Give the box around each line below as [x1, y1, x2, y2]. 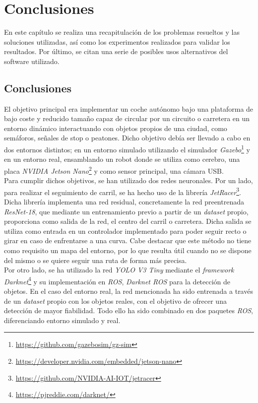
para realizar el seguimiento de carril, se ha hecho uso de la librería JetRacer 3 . [4, 185, 241, 197]
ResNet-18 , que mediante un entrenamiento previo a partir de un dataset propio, [4, 206, 249, 216]
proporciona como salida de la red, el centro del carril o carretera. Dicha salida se [4, 216, 252, 226]
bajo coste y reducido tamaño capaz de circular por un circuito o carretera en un [4, 113, 250, 124]
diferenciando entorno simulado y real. [4, 315, 121, 325]
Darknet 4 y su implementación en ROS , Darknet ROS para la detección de [4, 274, 231, 286]
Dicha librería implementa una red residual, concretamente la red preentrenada [4, 197, 244, 207]
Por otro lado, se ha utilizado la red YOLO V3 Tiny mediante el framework [4, 265, 234, 275]
